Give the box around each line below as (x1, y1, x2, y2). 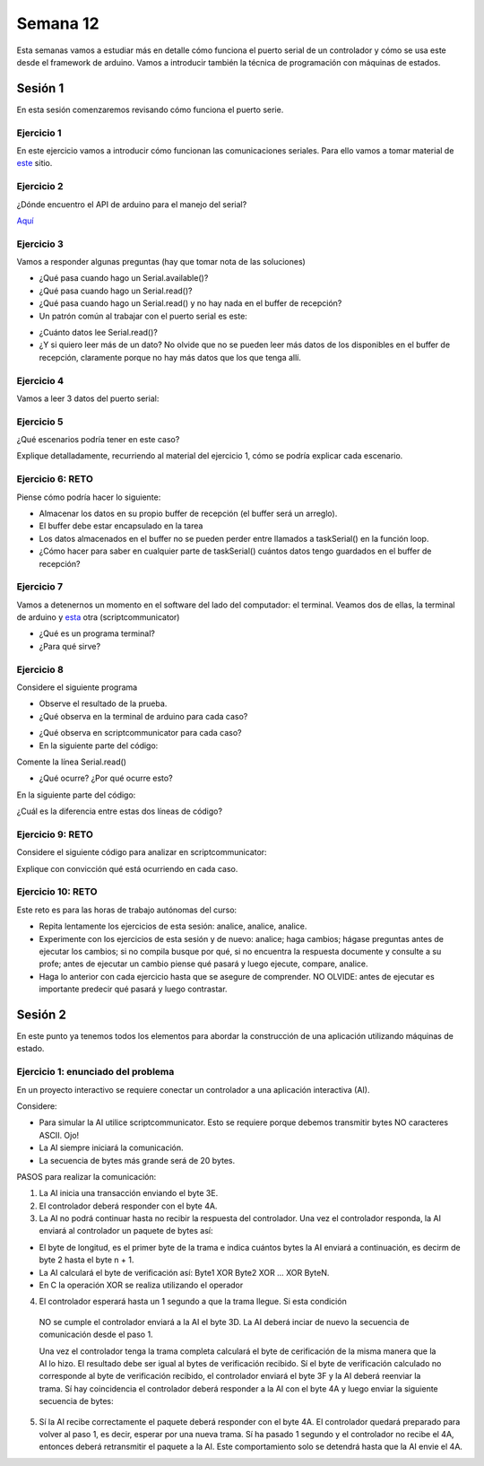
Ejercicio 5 (16, 415, 64, 428)
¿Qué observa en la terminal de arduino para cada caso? (39, 711, 248, 721)
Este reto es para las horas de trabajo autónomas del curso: (16, 904, 238, 915)
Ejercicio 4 (16, 374, 65, 387)
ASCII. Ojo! (39, 1130, 80, 1140)
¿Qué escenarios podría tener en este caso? (16, 434, 180, 445)
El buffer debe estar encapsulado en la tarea (39, 520, 203, 531)
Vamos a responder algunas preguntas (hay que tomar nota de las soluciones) (16, 257, 307, 267)
